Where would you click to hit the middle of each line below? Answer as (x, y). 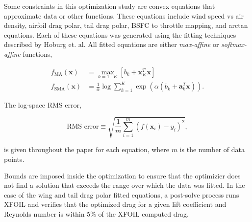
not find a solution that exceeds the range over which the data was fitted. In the (125, 185)
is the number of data (212, 149)
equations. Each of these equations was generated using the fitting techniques (120, 34)
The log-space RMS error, (43, 105)
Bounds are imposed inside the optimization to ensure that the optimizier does (122, 175)
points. (14, 159)
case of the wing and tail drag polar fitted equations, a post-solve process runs (122, 194)
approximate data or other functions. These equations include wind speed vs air (124, 15)
